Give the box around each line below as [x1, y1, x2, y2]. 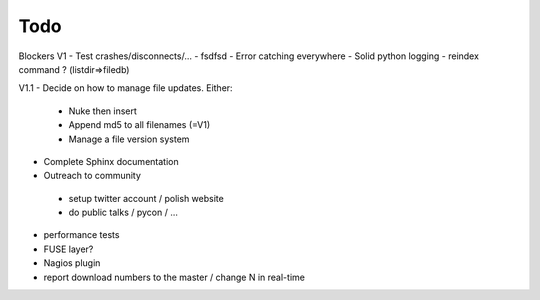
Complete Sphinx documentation [43, 155, 179, 167]
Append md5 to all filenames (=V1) [68, 119, 211, 131]
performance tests [43, 229, 120, 241]
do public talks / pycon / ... [68, 206, 179, 219]
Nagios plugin [43, 257, 101, 269]
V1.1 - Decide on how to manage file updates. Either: [18, 82, 234, 94]
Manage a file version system [68, 133, 190, 145]
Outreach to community [43, 170, 142, 182]
